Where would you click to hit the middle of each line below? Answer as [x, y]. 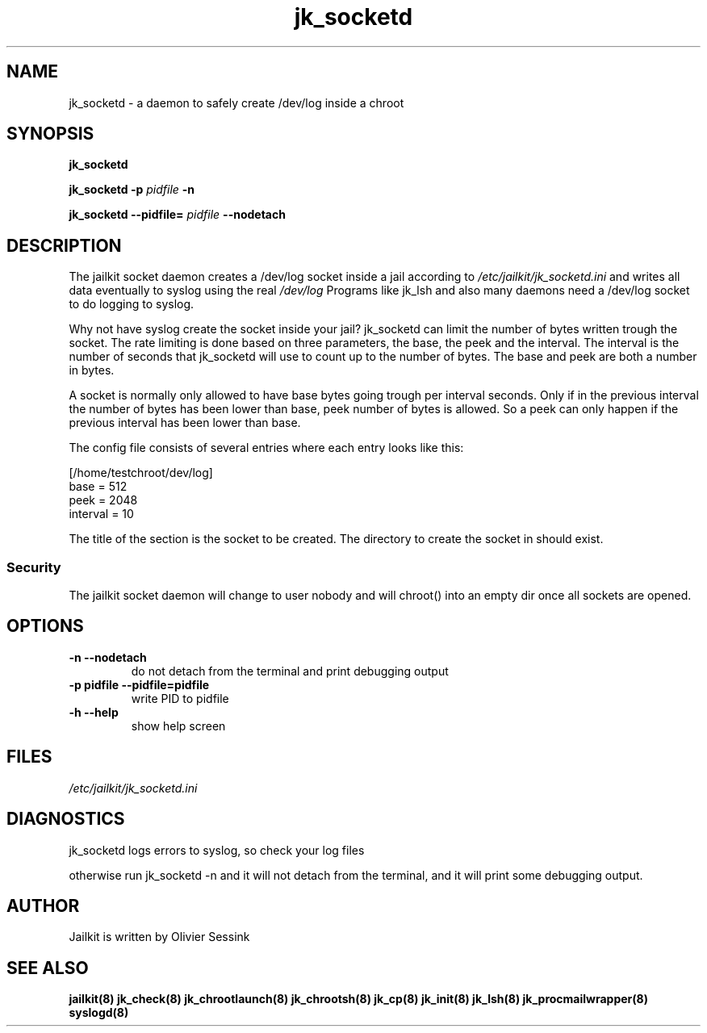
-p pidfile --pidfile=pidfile [139, 684]
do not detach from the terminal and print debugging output [290, 671]
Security [34, 567]
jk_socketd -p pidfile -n [132, 190]
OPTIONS [45, 626]
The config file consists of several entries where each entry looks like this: [266, 448]
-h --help [94, 712]
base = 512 [98, 487]
